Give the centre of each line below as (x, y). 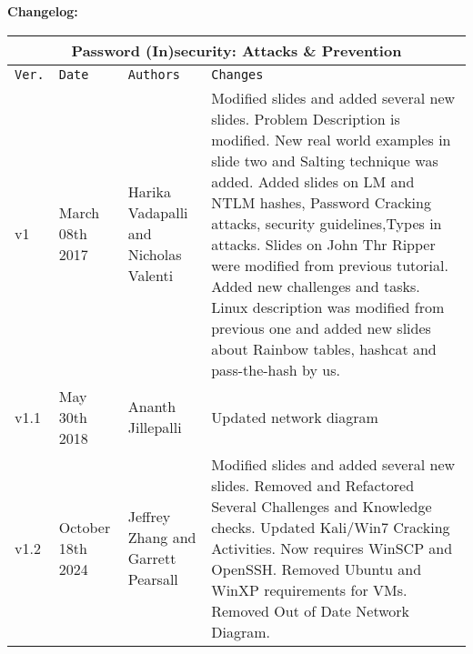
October (85, 527)
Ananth (152, 407)
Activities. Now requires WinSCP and (332, 548)
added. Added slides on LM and (313, 181)
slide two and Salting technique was (325, 160)
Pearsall (153, 579)
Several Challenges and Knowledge (322, 506)
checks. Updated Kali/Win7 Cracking (331, 527)
